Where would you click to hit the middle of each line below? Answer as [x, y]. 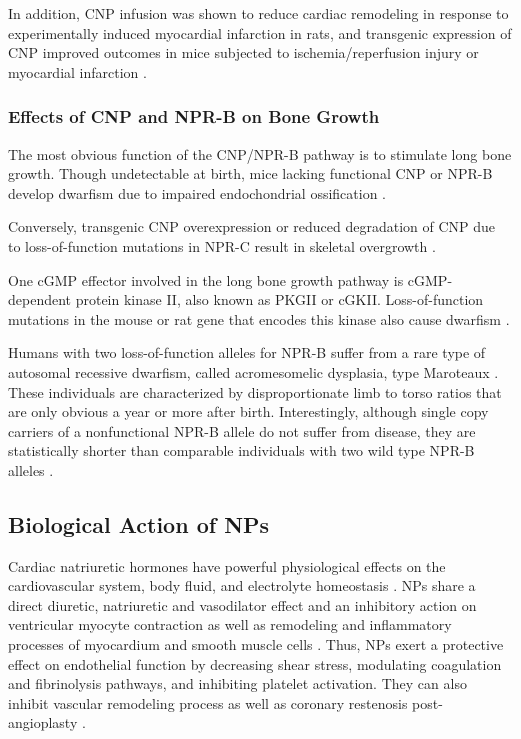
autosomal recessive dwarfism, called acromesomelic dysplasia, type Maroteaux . [253, 371]
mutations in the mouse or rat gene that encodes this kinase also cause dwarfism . [259, 318]
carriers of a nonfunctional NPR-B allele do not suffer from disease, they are [242, 430]
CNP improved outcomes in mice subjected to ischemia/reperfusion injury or [243, 52]
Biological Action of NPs [139, 523]
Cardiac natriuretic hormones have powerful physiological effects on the [227, 565]
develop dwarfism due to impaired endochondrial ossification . [197, 192]
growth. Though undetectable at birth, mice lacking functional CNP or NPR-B [250, 173]
